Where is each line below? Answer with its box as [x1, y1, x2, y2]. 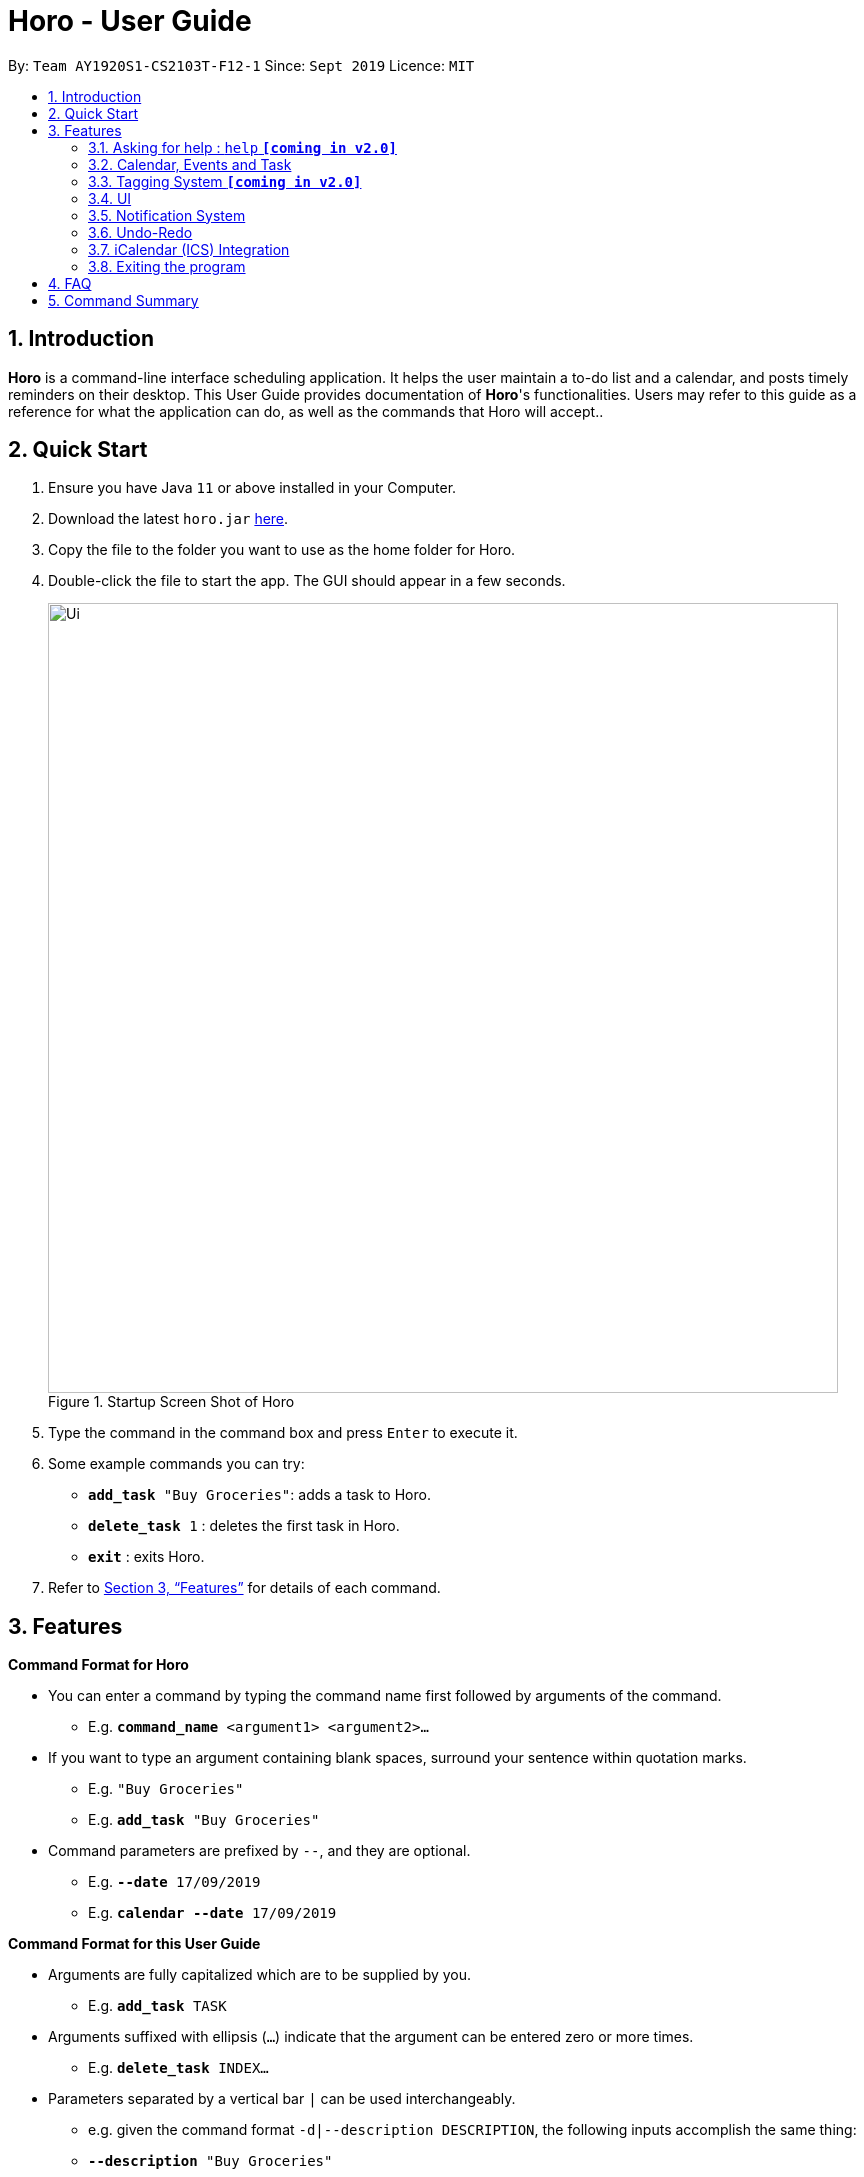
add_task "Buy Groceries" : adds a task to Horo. [88, 1486, 431, 1504]
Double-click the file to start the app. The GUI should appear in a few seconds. [48, 572, 566, 590]
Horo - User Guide [8, 4, 252, 38]
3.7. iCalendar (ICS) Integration [88, 240, 290, 258]
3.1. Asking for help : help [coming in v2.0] [88, 138, 397, 156]
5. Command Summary [48, 291, 199, 309]
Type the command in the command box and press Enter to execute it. [48, 1424, 518, 1442]
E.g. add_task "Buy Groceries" [88, 1811, 320, 1829]
